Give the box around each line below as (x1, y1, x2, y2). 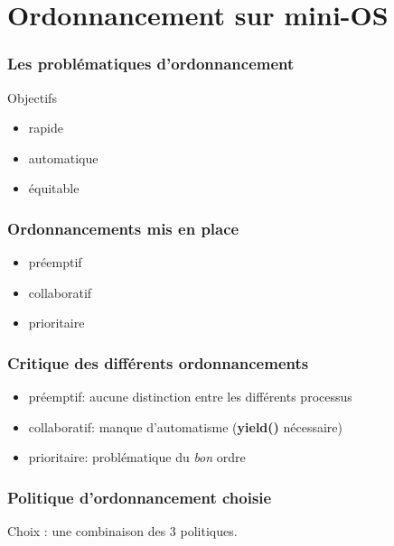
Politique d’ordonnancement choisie (7, 486, 272, 508)
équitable (28, 179, 80, 198)
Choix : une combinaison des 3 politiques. (7, 522, 238, 541)
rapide (28, 118, 63, 137)
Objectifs (7, 88, 57, 106)
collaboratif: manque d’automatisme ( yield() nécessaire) (28, 417, 342, 436)
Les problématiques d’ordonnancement (7, 52, 295, 75)
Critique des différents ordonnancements (7, 351, 309, 374)
